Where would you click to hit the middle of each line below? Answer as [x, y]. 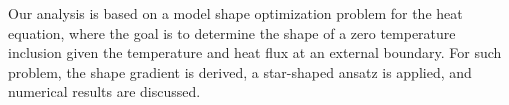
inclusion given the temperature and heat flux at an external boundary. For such [255, 52]
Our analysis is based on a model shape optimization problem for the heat [235, 13]
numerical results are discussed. [104, 91]
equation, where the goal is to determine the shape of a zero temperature [232, 32]
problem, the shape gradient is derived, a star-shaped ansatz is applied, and [240, 71]
